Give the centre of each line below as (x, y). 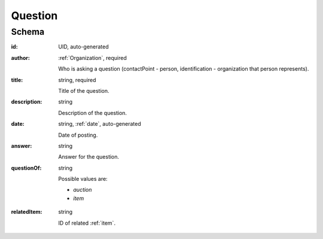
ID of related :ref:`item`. (87, 223)
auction (83, 190)
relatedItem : (27, 212)
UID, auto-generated (83, 47)
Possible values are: (83, 179)
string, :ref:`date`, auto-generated (100, 124)
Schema (28, 32)
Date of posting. (78, 135)
